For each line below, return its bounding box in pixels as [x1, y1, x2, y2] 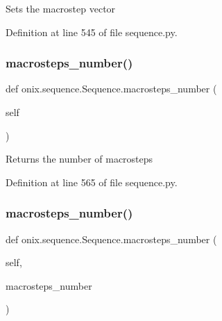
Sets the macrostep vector [6, 1, 116, 15]
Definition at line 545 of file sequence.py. [6, 24, 178, 39]
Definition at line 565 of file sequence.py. [6, 174, 178, 189]
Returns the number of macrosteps [6, 151, 153, 166]
